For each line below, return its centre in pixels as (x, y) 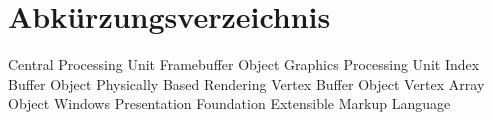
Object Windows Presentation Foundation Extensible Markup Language (229, 103)
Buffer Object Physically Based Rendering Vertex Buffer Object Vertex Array (246, 83)
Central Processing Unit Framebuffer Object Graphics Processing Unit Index (244, 64)
